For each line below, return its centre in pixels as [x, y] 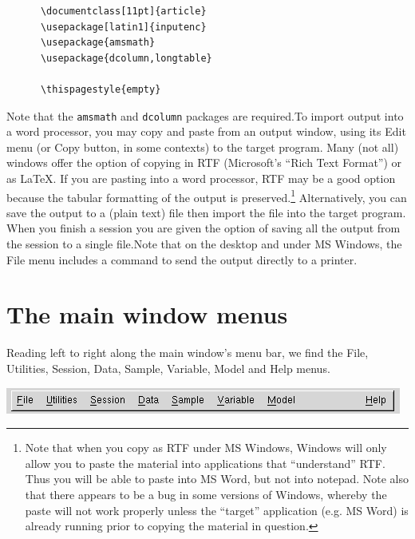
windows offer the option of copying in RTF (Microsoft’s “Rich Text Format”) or [204, 162]
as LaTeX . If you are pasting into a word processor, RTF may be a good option [201, 178]
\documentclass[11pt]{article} [123, 11]
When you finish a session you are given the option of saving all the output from [204, 228]
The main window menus [147, 314]
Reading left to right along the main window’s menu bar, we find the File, [188, 353]
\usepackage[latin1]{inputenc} [123, 27]
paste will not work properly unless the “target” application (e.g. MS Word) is [217, 510]
